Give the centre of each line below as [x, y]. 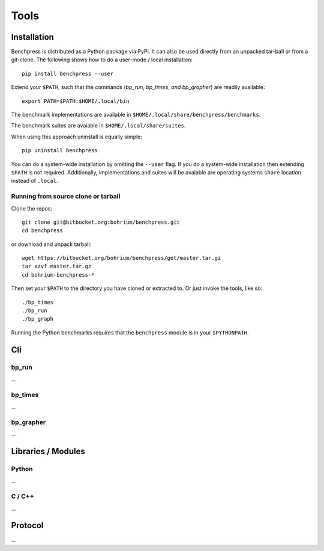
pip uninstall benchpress [60, 151]
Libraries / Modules [48, 451]
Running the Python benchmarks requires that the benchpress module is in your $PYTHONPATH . [130, 332]
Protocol [27, 525]
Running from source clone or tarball [66, 197]
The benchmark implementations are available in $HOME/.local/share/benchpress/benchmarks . [136, 115]
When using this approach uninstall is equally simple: [76, 137]
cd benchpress [42, 231]
